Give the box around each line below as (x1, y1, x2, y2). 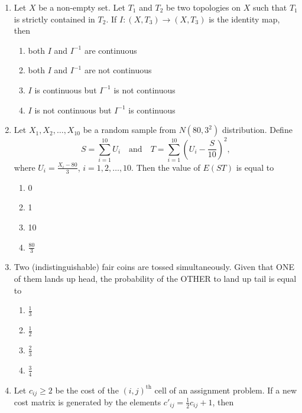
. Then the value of (131, 161, 200, 173)
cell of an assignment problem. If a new (154, 383, 297, 396)
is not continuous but (34, 103, 112, 116)
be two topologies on (165, 1, 241, 13)
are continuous (84, 44, 137, 56)
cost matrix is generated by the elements (14, 395, 161, 408)
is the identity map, (209, 12, 280, 25)
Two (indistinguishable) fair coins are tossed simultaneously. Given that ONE (14, 261, 295, 273)
